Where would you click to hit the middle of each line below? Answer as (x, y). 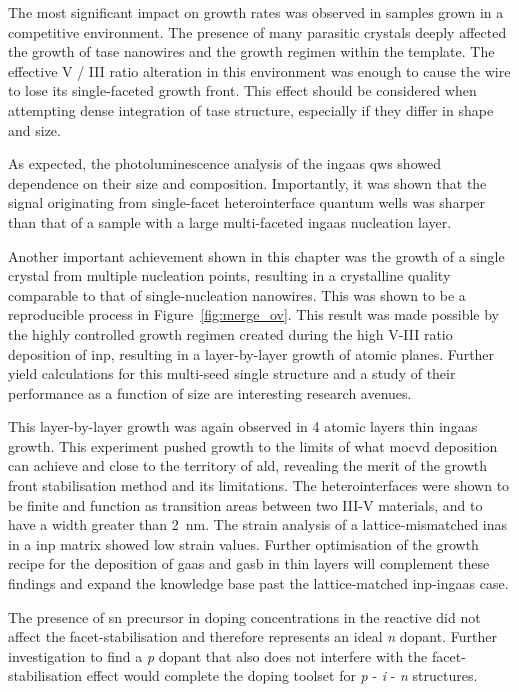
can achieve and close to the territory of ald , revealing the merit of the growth (248, 465)
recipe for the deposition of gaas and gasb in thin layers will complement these (249, 563)
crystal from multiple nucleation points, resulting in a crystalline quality (229, 275)
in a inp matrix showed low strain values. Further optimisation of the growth (243, 543)
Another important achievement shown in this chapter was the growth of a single (256, 255)
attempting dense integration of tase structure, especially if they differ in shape (251, 109)
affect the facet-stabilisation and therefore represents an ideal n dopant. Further (252, 636)
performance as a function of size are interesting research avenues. (210, 392)
